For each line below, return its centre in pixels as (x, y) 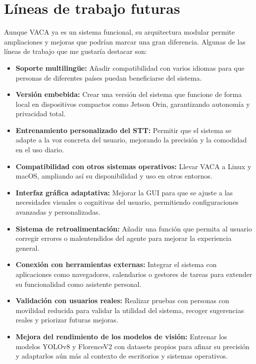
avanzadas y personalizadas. (58, 212)
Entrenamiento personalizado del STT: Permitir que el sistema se (124, 130)
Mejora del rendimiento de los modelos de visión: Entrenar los (121, 336)
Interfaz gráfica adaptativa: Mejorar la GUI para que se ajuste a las (124, 192)
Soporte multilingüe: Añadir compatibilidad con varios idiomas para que (130, 68)
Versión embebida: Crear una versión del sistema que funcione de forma (129, 94)
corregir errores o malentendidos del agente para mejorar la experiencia (124, 238)
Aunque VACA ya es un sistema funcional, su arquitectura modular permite (119, 32)
